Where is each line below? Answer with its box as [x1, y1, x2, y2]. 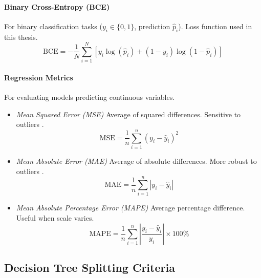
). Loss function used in [178, 20, 252, 31]
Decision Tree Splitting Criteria [4, 259, 175, 275]
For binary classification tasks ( [4, 20, 102, 31]
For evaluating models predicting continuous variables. [4, 92, 175, 102]
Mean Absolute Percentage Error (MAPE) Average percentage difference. [16, 202, 245, 213]
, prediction [134, 20, 170, 31]
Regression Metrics [4, 72, 73, 82]
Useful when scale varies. [16, 212, 94, 223]
